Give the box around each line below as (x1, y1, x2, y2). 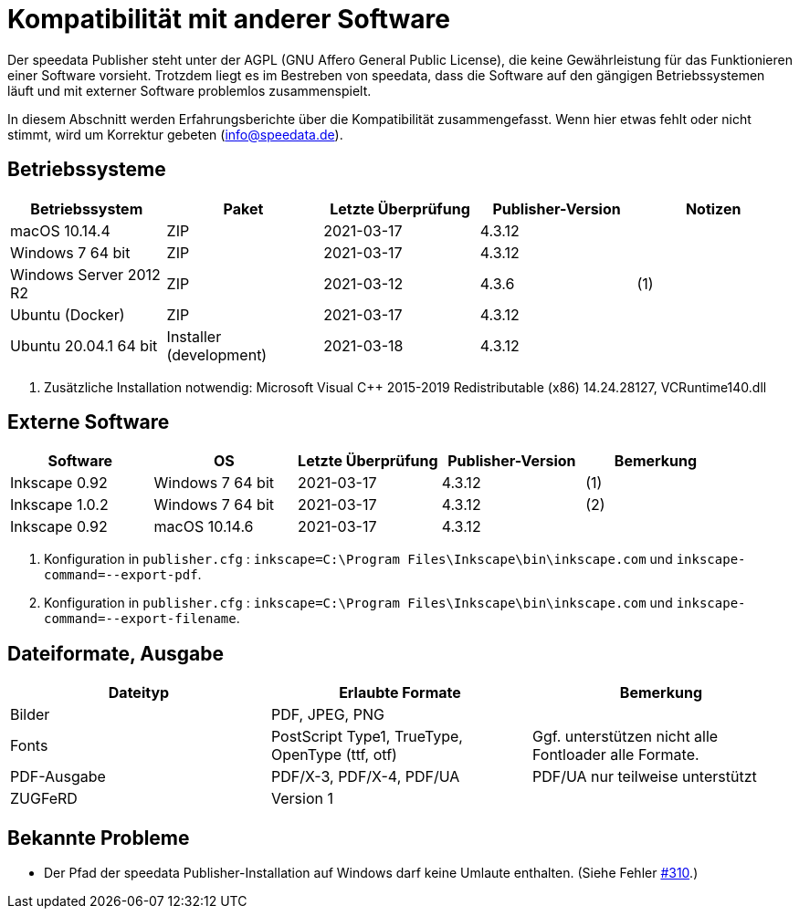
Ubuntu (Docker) (10, 305, 125, 324)
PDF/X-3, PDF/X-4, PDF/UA (270, 767, 460, 786)
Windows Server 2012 (10, 265, 161, 284)
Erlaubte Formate (339, 683, 461, 703)
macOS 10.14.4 (10, 221, 110, 240)
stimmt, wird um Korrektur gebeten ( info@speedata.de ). (7, 126, 343, 142)
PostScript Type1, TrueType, (270, 727, 463, 746)
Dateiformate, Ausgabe (7, 641, 224, 665)
